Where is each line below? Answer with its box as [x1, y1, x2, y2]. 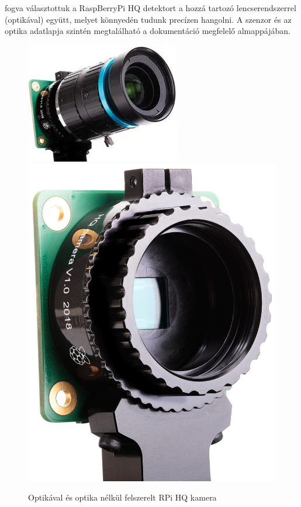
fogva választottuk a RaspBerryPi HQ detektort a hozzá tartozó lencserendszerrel [5, 2, 296, 13]
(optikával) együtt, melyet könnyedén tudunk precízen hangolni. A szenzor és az [5, 13, 292, 25]
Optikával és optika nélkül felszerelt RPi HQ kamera [28, 491, 217, 503]
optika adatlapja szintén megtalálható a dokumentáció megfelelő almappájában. [5, 25, 290, 37]
